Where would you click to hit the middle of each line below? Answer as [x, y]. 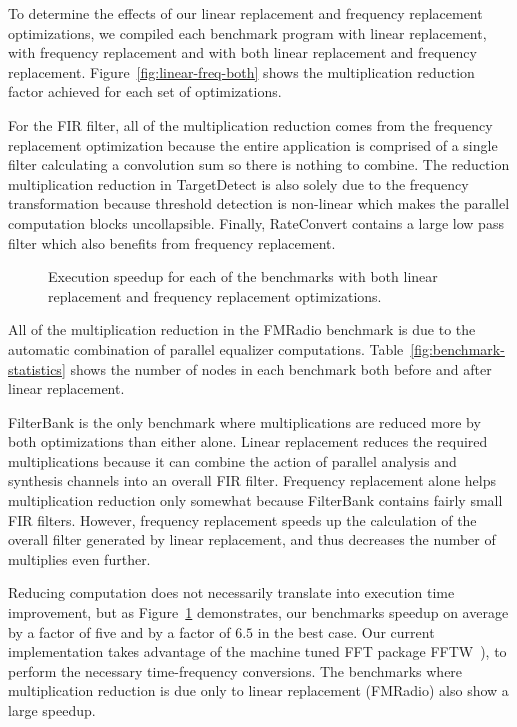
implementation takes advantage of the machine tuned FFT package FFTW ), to [257, 651]
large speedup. [52, 710]
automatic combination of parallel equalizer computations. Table [206, 348]
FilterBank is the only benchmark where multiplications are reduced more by [244, 421]
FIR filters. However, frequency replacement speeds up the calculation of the [242, 519]
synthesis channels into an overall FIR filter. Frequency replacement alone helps [252, 480]
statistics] [37, 368]
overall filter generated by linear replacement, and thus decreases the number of [252, 539]
